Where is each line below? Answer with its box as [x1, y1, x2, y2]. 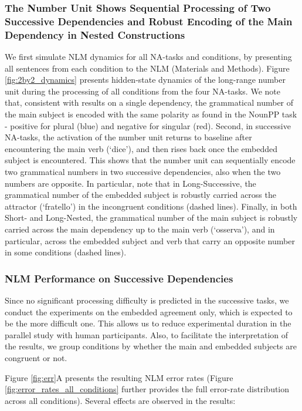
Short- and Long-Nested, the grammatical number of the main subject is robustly [5, 211, 298, 224]
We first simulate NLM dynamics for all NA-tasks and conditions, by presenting [5, 50, 292, 63]
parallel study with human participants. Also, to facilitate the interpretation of [5, 328, 289, 341]
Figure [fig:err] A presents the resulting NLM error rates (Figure [5, 371, 233, 383]
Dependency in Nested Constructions [5, 27, 185, 42]
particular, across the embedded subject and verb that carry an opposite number [5, 234, 295, 247]
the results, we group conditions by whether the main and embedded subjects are [5, 340, 297, 352]
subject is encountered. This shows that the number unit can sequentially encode [5, 154, 296, 166]
